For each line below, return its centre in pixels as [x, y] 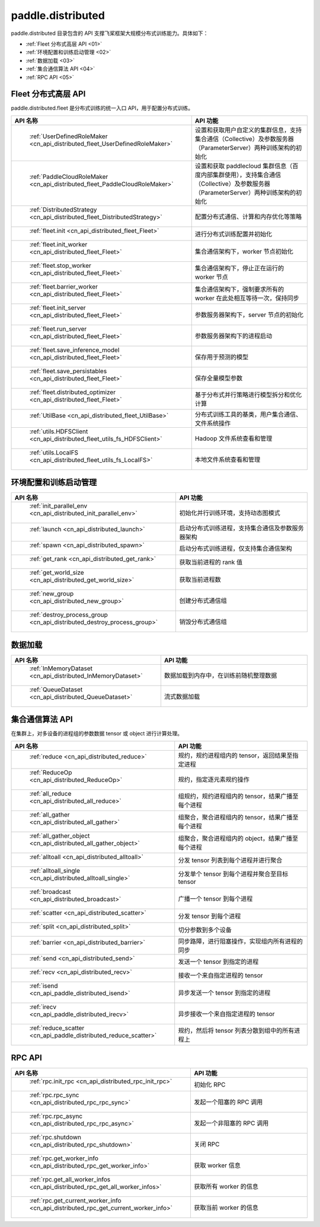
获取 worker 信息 [217, 1165]
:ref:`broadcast [50, 892]
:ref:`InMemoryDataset [61, 668]
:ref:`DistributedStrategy [63, 209]
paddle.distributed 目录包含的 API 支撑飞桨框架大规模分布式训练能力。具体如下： [110, 33]
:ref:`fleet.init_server [57, 307]
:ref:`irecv [43, 1007]
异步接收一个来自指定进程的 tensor [226, 1014]
